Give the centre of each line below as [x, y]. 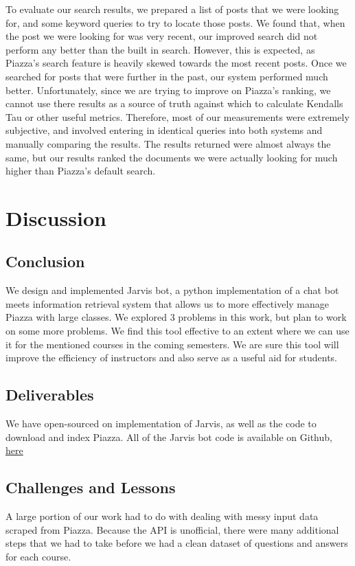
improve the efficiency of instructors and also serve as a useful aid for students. [171, 358]
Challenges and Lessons [91, 487]
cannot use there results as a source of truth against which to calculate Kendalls [174, 103]
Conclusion [45, 261]
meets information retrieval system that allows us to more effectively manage [168, 303]
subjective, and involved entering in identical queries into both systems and [164, 130]
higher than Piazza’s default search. [81, 171]
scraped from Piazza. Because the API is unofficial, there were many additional [172, 529]
